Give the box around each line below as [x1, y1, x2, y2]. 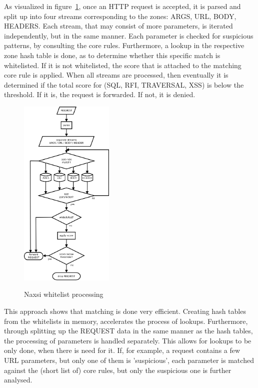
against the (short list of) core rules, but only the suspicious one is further [4, 364, 231, 375]
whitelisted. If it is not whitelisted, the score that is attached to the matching [4, 60, 241, 70]
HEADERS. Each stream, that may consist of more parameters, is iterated [4, 21, 233, 31]
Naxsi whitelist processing [24, 289, 103, 299]
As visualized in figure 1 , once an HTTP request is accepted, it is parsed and [4, 1, 241, 11]
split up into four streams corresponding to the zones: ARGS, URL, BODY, [4, 11, 236, 21]
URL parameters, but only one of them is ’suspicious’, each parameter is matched [4, 355, 254, 365]
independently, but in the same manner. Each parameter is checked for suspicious [4, 30, 253, 41]
